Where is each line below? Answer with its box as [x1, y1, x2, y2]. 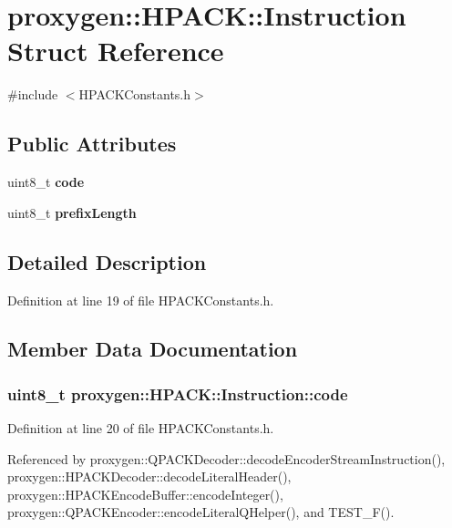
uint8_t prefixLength [7, 202, 137, 222]
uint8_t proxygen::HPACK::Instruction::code [7, 382, 348, 405]
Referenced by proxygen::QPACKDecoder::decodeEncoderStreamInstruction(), [7, 449, 446, 468]
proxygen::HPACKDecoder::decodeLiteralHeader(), [7, 467, 292, 486]
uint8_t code [7, 172, 85, 192]
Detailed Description [7, 247, 207, 275]
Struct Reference [7, 32, 224, 69]
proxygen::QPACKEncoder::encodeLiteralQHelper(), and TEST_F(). [7, 502, 395, 522]
